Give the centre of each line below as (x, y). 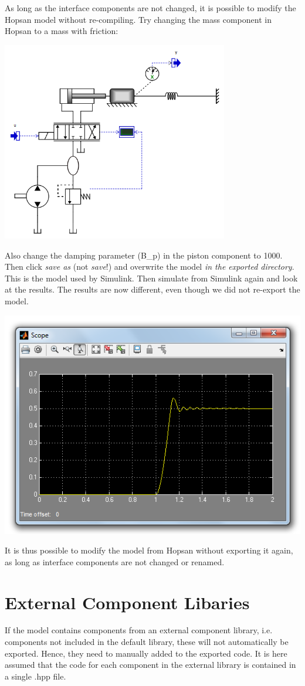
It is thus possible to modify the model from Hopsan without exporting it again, (149, 550)
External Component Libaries (127, 602)
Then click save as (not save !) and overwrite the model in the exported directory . (150, 266)
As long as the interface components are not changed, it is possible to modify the (150, 8)
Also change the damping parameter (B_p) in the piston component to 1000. (144, 255)
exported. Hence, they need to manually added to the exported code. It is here (146, 653)
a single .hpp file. (35, 676)
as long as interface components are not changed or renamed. (115, 561)
